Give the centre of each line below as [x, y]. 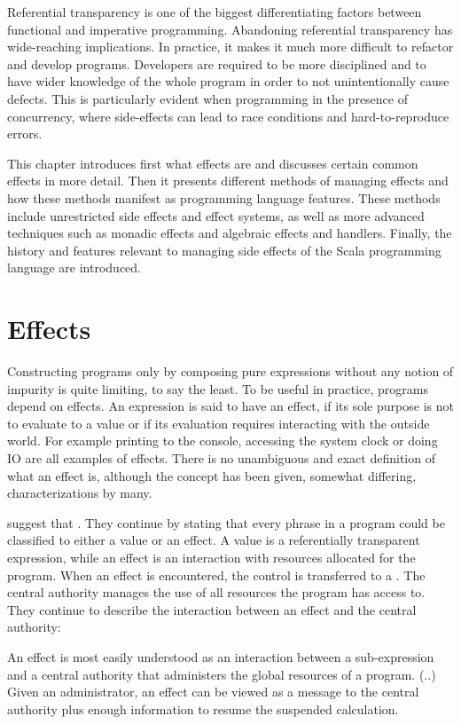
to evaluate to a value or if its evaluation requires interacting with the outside [219, 423]
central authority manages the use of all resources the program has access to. [216, 592]
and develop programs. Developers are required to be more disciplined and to [217, 63]
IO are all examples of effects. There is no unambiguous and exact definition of [221, 458]
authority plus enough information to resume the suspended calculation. [203, 708]
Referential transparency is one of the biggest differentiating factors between [215, 12]
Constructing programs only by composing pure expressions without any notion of [230, 371]
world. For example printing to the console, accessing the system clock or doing [223, 441]
